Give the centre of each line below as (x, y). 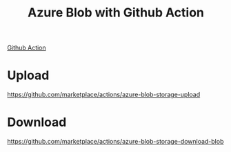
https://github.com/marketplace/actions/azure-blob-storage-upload (104, 95)
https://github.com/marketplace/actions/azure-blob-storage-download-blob (115, 142)
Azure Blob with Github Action (116, 13)
